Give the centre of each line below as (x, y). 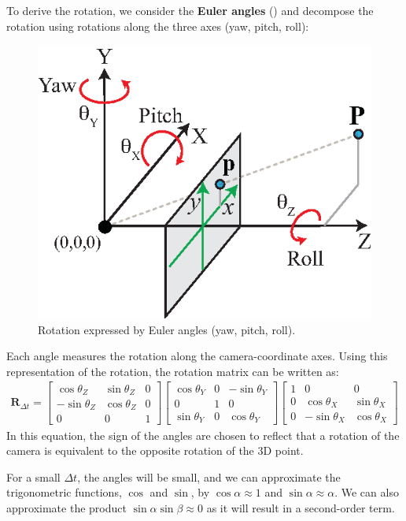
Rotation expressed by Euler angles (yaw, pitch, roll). (167, 329)
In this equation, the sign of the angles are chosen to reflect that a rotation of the (203, 435)
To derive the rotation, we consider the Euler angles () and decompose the (190, 10)
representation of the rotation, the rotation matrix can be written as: (173, 371)
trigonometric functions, (64, 492)
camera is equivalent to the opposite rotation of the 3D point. (155, 450)
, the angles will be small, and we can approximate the (209, 476)
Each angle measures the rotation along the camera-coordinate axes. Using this (197, 356)
